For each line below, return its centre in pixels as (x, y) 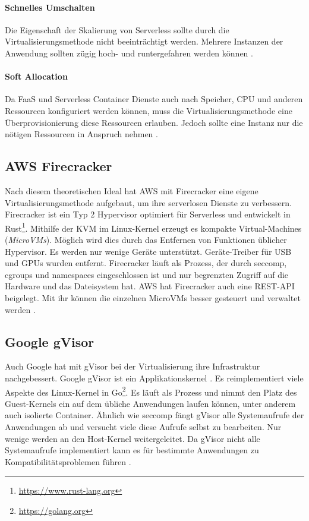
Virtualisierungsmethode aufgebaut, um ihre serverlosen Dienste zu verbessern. (148, 202)
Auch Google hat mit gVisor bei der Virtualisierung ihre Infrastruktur (133, 366)
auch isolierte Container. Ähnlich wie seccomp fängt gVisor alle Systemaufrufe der (154, 415)
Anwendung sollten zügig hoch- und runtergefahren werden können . (129, 53)
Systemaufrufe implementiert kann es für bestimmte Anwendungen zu (132, 450)
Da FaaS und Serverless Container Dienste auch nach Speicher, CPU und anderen (154, 99)
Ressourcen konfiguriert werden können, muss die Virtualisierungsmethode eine (149, 110)
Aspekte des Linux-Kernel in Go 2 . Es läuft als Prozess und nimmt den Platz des (151, 391)
